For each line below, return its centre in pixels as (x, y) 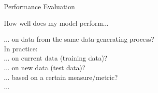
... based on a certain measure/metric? (61, 77)
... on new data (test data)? (45, 67)
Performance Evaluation (40, 6)
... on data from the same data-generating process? (79, 39)
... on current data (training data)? (56, 58)
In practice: (21, 48)
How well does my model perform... (56, 23)
